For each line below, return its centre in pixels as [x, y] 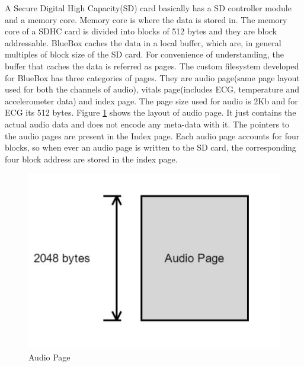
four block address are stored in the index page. [91, 159]
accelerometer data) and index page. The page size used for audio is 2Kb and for [151, 100]
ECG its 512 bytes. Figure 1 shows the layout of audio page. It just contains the [151, 112]
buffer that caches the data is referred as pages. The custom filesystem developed [152, 66]
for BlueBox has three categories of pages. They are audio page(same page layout [152, 77]
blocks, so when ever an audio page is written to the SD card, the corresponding [151, 147]
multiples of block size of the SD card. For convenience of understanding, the [144, 54]
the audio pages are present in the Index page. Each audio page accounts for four [152, 135]
